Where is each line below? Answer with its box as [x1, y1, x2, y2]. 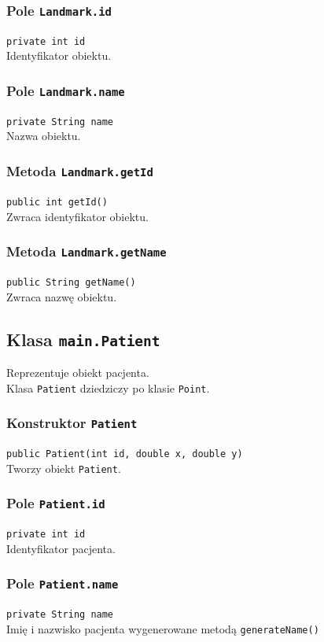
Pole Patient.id [6, 493, 105, 513]
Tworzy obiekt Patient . [6, 459, 121, 476]
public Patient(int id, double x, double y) [6, 448, 243, 459]
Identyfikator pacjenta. [6, 540, 116, 556]
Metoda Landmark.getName [6, 242, 167, 261]
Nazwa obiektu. [6, 127, 81, 144]
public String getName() [6, 276, 136, 288]
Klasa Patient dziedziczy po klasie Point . [6, 379, 210, 396]
